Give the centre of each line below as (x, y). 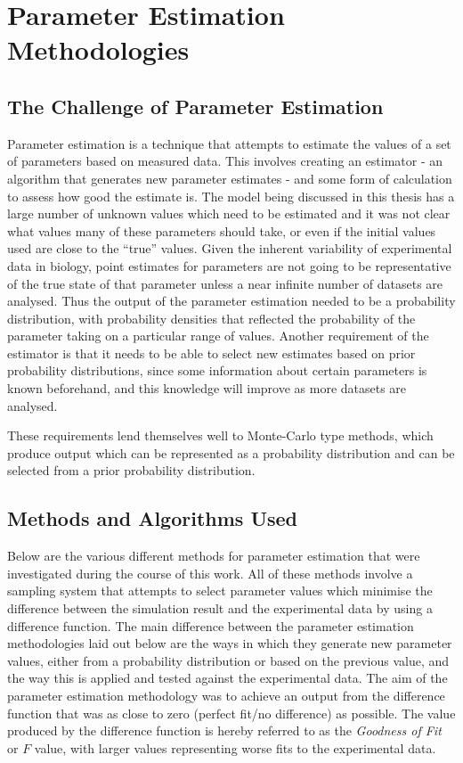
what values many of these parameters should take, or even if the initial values (222, 230)
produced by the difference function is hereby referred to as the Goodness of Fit (224, 730)
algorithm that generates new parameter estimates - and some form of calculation (230, 178)
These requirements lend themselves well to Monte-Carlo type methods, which (220, 435)
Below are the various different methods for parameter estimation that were (214, 556)
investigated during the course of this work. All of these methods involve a (210, 573)
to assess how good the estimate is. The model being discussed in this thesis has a (231, 196)
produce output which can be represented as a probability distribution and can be (231, 452)
